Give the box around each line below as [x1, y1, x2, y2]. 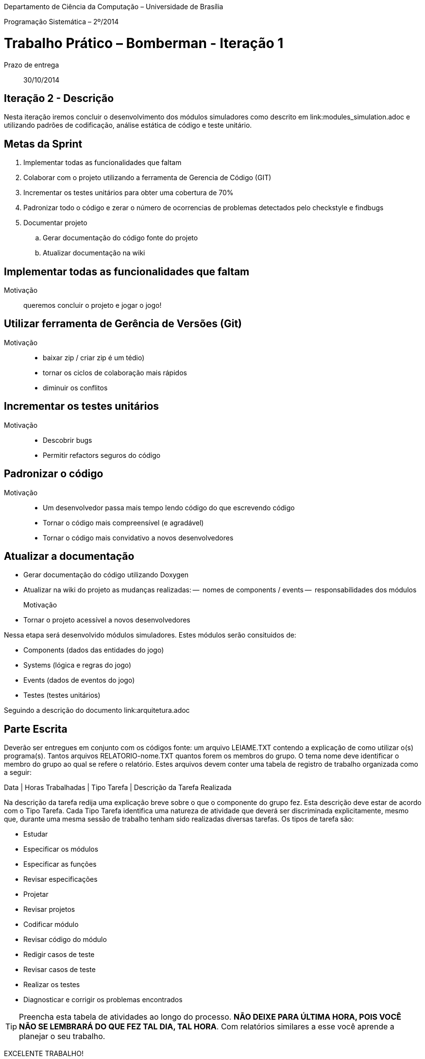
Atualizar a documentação [4, 550, 135, 562]
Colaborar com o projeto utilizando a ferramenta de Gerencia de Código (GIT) [23, 173, 272, 182]
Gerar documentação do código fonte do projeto [43, 234, 198, 242]
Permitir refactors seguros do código [43, 451, 161, 459]
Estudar [23, 830, 48, 839]
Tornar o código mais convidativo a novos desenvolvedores [43, 533, 234, 542]
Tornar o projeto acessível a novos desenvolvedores [23, 616, 190, 624]
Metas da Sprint [4, 137, 83, 150]
